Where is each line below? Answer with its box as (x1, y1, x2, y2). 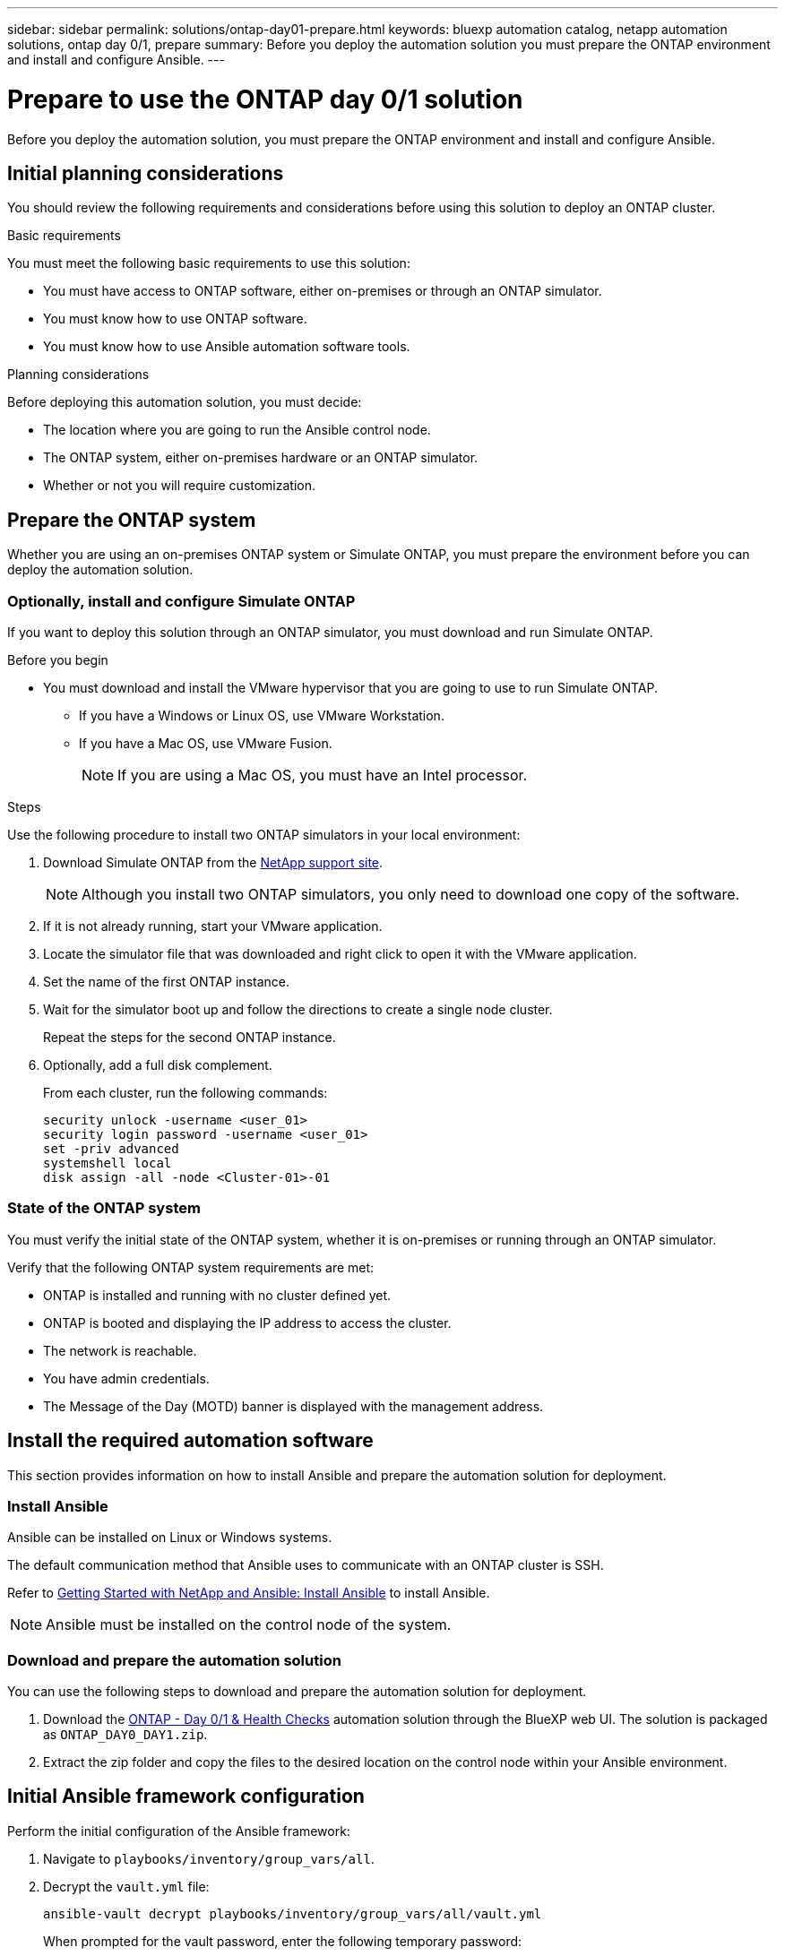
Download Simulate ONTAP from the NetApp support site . (43, 854, 384, 870)
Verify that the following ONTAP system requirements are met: (7, 1259, 375, 1275)
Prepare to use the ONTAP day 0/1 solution (7, 83, 523, 115)
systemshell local (43, 1155, 172, 1170)
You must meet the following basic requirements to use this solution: (7, 255, 410, 271)
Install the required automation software (7, 1429, 374, 1452)
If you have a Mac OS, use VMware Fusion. (79, 735, 332, 751)
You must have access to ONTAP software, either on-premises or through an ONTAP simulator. (43, 283, 602, 299)
